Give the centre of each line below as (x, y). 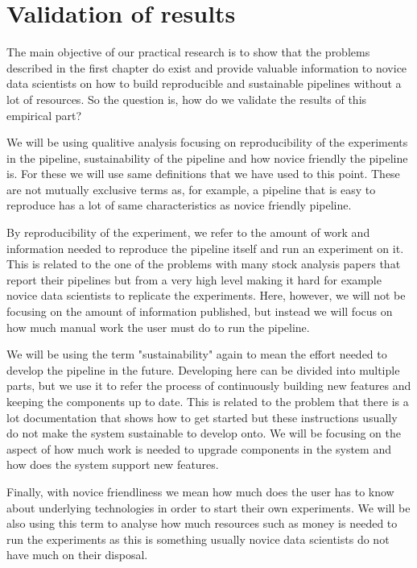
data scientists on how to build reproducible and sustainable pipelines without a (204, 83)
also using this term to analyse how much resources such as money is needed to (202, 523)
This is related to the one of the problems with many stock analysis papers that (204, 264)
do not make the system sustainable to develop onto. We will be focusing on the (204, 433)
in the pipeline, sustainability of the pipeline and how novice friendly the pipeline (207, 158)
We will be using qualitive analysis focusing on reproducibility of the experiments (207, 142)
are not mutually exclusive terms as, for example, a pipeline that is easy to (191, 189)
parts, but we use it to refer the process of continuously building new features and (209, 386)
